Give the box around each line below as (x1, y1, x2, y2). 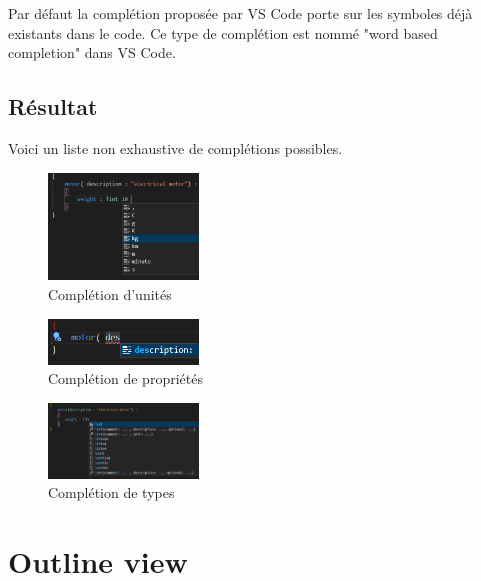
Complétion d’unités (48, 283, 172, 304)
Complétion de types (48, 482, 175, 503)
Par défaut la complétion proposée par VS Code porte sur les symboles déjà (8, 3, 473, 23)
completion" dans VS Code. (8, 42, 176, 63)
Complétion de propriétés (48, 368, 203, 389)
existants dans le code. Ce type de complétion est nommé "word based (8, 22, 438, 43)
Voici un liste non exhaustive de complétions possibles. (8, 137, 343, 158)
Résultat (8, 91, 98, 122)
